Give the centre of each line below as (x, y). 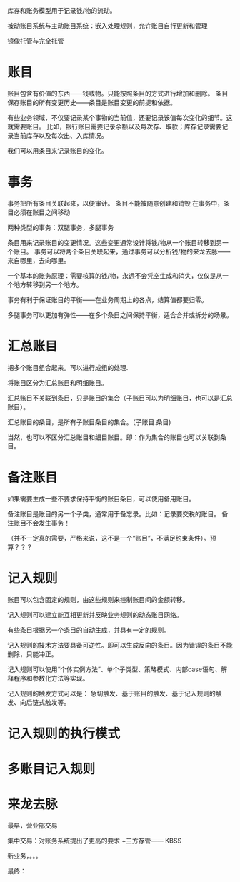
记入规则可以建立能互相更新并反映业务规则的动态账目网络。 (95, 615)
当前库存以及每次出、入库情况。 (60, 135)
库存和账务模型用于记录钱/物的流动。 (62, 10)
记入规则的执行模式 (64, 733)
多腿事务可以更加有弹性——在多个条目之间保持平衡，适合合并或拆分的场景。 (120, 315)
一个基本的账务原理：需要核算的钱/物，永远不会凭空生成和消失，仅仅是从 (115, 275)
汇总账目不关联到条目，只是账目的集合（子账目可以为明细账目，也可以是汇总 (120, 398)
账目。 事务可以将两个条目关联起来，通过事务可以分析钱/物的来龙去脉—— (122, 251)
